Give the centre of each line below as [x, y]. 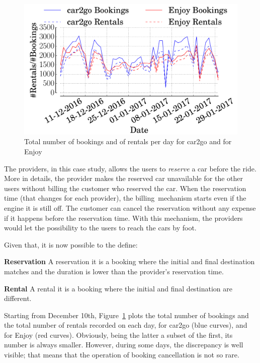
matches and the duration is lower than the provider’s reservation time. [114, 271]
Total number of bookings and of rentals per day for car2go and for [128, 141]
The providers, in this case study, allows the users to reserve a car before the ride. [130, 168]
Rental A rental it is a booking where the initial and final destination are [118, 288]
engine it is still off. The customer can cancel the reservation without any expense [130, 207]
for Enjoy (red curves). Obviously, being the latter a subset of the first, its [118, 335]
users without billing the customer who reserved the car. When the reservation [125, 188]
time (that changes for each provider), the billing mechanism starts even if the [125, 198]
